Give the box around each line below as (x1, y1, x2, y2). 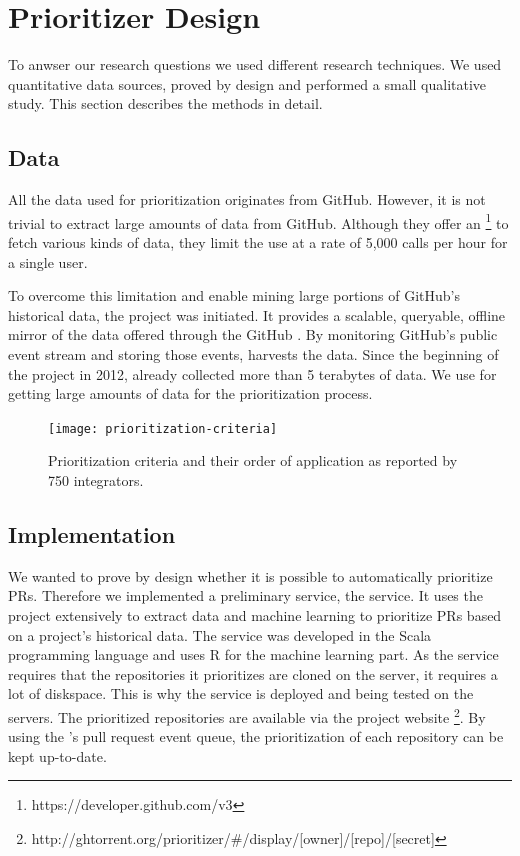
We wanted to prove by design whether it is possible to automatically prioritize (8, 565, 493, 586)
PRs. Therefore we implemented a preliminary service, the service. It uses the (8, 585, 483, 606)
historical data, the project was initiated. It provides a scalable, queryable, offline (8, 304, 506, 325)
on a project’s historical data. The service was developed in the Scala (8, 624, 432, 645)
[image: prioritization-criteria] (48, 421, 278, 436)
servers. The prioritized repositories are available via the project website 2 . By (8, 703, 486, 727)
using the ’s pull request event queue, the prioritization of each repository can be (8, 726, 504, 747)
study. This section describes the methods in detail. (8, 93, 323, 114)
